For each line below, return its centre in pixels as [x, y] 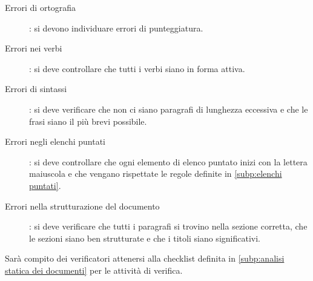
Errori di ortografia [41, 7]
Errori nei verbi [34, 48]
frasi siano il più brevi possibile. [88, 121]
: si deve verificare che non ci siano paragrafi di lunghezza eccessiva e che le [169, 109]
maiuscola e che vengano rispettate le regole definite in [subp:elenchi [156, 174]
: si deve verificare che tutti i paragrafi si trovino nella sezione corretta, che [168, 226]
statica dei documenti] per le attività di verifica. [94, 270]
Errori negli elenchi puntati [55, 141]
